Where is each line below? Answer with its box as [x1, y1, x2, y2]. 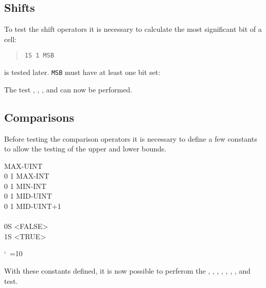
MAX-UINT [4, 160, 43, 171]
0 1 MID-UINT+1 [4, 201, 61, 212]
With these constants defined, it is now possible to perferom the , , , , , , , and [4, 265, 251, 276]
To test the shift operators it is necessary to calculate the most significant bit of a [4, 24, 262, 34]
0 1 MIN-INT [4, 180, 47, 191]
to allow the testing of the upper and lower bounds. [4, 143, 167, 154]
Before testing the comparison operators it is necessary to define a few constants [4, 133, 257, 144]
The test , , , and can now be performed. [4, 84, 133, 94]
